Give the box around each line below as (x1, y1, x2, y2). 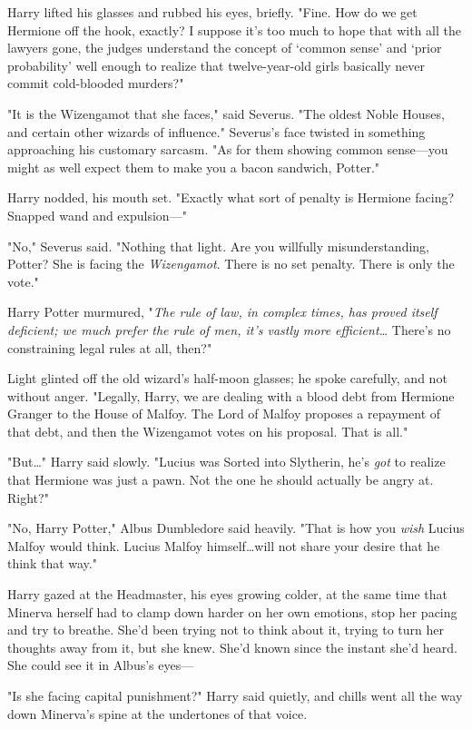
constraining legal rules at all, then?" (7, 338, 212, 357)
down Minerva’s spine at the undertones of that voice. (7, 704, 308, 723)
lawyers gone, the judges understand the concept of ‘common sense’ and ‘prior (7, 38, 442, 57)
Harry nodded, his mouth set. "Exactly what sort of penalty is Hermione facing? (7, 188, 455, 207)
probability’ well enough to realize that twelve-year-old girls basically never (7, 55, 426, 74)
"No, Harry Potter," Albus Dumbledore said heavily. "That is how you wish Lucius (7, 518, 465, 537)
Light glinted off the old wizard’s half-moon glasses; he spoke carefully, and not (7, 369, 447, 388)
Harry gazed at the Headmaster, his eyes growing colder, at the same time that (7, 585, 447, 604)
